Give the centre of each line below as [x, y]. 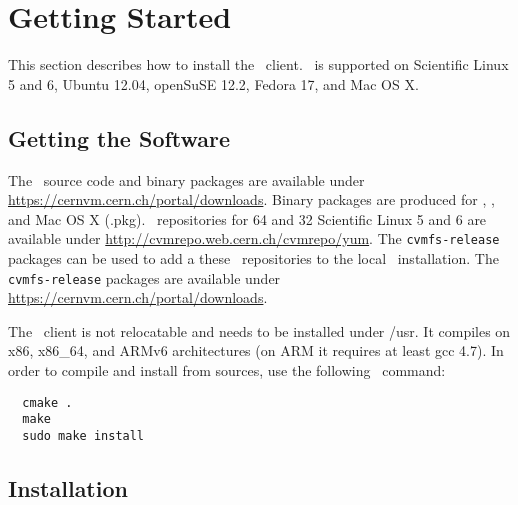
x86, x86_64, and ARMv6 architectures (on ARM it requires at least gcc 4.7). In [256, 350]
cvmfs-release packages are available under [144, 277]
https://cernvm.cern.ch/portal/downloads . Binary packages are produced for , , [251, 199]
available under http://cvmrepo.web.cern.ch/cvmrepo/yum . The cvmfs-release [254, 238]
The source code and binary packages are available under [186, 179]
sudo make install [83, 435]
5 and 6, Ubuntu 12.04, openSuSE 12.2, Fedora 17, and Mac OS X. [213, 83]
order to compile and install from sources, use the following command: [227, 369]
